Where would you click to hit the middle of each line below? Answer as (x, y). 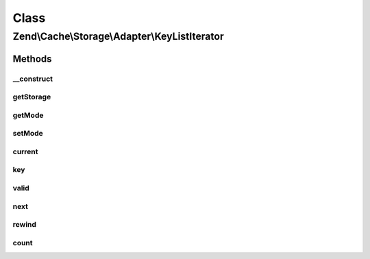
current (25, 151)
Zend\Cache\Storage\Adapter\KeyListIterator (118, 36)
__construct (33, 79)
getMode (28, 115)
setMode (28, 134)
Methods (32, 59)
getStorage (32, 97)
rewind (25, 225)
